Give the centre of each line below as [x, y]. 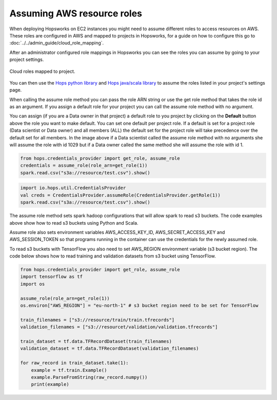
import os [33, 284]
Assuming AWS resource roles [76, 13]
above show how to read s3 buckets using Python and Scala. [74, 223]
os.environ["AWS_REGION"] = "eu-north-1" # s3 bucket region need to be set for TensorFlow [139, 306]
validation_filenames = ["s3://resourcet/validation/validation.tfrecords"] [119, 327]
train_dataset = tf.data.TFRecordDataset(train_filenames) [96, 341]
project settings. [27, 59]
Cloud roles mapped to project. [42, 71]
